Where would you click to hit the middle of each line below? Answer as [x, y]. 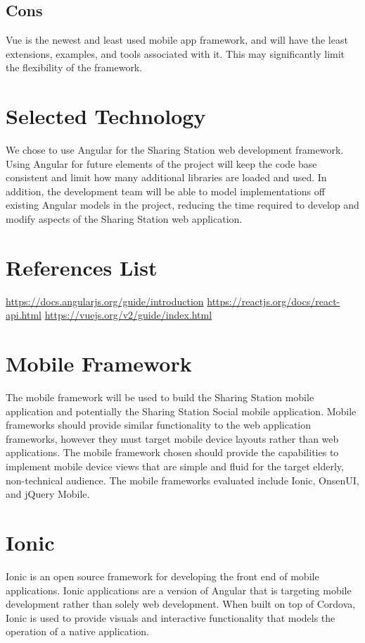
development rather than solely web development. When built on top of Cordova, [181, 604]
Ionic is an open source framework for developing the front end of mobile [162, 576]
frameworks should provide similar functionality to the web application [159, 425]
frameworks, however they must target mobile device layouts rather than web [172, 438]
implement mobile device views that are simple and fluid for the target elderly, [175, 466]
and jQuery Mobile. [48, 494]
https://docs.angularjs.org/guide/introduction [105, 301]
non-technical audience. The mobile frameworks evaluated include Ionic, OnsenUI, [182, 480]
